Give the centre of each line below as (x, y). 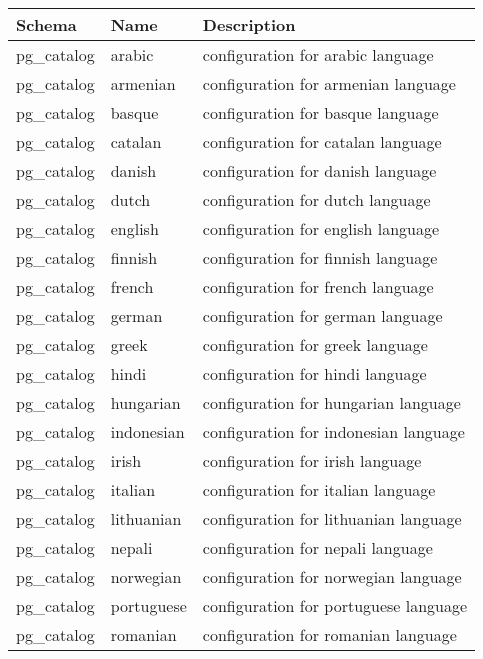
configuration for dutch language (316, 199)
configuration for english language (321, 228)
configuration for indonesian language (333, 431)
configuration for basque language (320, 112)
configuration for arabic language (318, 54)
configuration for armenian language (329, 83)
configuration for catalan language (322, 141)
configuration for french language (318, 286)
